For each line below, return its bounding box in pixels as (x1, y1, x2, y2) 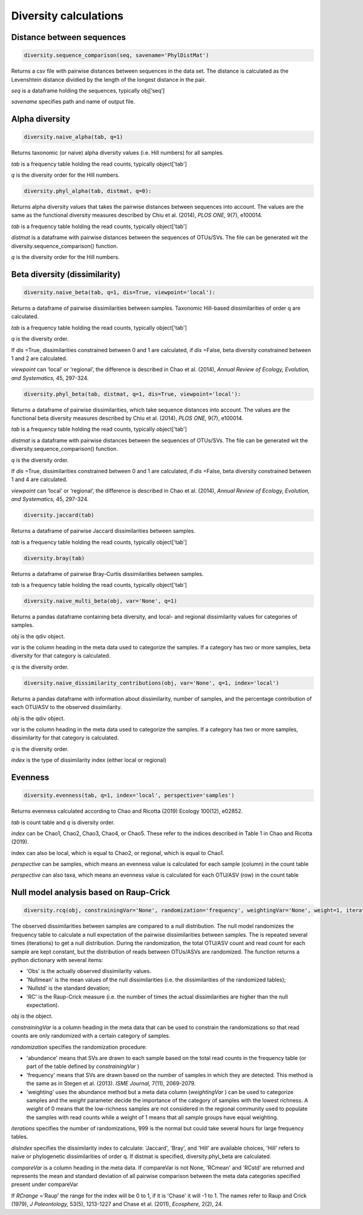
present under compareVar (11, 1181, 79, 1188)
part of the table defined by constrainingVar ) (26, 1063, 140, 1070)
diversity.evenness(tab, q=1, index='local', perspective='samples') (24, 792, 235, 799)
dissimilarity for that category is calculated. (11, 734, 119, 741)
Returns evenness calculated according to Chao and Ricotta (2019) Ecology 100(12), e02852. (11, 808, 243, 815)
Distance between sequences (11, 32, 126, 42)
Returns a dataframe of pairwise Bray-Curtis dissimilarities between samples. (11, 570, 204, 577)
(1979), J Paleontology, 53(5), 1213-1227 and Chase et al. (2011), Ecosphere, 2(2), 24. (11, 1200, 223, 1208)
